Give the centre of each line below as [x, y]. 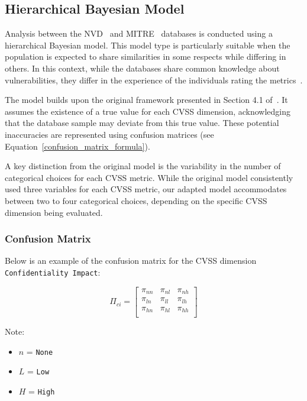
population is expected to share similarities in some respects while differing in [146, 56]
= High [42, 391]
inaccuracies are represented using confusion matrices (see [109, 134]
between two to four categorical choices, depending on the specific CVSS [136, 200]
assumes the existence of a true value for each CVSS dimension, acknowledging [148, 111]
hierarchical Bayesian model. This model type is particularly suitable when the [148, 45]
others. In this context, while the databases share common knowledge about [142, 68]
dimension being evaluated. [54, 212]
